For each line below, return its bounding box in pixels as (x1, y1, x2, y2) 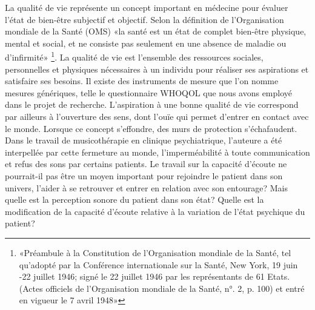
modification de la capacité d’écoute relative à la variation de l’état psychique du (5, 205, 305, 217)
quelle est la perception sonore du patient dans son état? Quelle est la (5, 193, 264, 206)
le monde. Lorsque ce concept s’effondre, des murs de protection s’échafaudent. (5, 122, 297, 134)
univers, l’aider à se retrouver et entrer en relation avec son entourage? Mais (5, 181, 288, 194)
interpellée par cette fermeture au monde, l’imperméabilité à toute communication (5, 145, 310, 158)
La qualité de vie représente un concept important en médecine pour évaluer (5, 1, 288, 13)
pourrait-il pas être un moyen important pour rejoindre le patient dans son (5, 169, 283, 182)
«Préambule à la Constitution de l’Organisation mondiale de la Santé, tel (19, 246, 291, 259)
